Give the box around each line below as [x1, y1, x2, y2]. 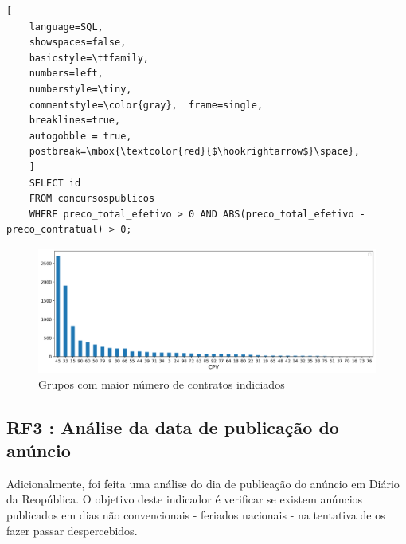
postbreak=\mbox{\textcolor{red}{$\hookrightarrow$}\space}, [29, 146, 360, 158]
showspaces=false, [29, 37, 127, 49]
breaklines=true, [29, 115, 121, 127]
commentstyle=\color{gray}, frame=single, [29, 99, 264, 111]
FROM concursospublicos [29, 193, 155, 205]
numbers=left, [29, 68, 103, 80]
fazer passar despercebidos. [6, 522, 138, 538]
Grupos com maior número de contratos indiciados [38, 375, 285, 392]
